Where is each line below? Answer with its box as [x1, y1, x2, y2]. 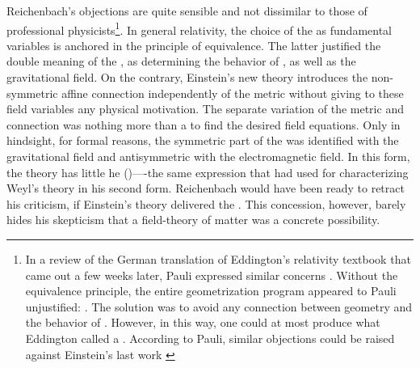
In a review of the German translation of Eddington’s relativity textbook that [25, 250, 411, 267]
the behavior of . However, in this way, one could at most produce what [25, 314, 380, 331]
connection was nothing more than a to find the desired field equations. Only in [6, 116, 401, 133]
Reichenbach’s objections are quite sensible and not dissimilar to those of [6, 2, 367, 19]
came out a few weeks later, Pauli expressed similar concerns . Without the [25, 266, 398, 283]
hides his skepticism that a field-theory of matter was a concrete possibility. [6, 211, 380, 228]
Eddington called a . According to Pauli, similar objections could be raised [25, 329, 395, 346]
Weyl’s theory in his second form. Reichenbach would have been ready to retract [6, 180, 405, 197]
